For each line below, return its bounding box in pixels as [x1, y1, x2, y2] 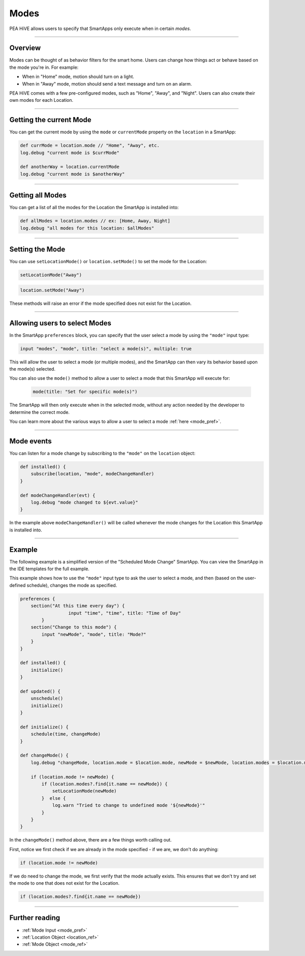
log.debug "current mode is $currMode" [20, 150, 119, 155]
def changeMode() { [20, 752, 69, 758]
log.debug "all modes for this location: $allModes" [20, 225, 155, 231]
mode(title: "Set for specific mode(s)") [33, 389, 138, 395]
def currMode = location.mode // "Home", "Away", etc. [20, 143, 160, 149]
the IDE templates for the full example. [9, 566, 90, 572]
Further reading [9, 914, 60, 922]
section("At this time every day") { [30, 603, 125, 609]
